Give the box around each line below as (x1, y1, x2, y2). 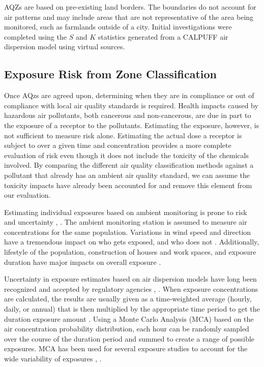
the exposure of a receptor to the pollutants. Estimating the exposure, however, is (4, 119, 259, 130)
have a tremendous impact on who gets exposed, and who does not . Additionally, (4, 236, 259, 247)
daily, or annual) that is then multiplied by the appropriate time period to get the (4, 303, 260, 314)
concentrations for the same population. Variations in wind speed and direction (4, 226, 251, 237)
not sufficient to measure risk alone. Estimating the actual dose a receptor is (4, 130, 242, 140)
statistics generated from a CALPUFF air (98, 31, 228, 42)
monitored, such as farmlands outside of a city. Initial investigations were (4, 21, 232, 32)
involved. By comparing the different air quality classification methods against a (4, 160, 254, 170)
